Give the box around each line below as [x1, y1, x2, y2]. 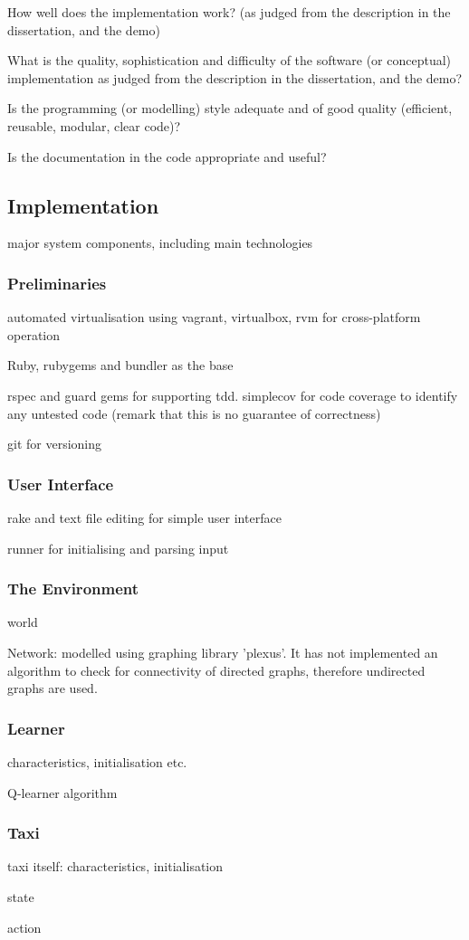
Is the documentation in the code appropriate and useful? [7, 147, 327, 166]
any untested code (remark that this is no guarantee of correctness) [7, 404, 381, 423]
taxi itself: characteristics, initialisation [7, 857, 224, 876]
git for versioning [7, 434, 102, 453]
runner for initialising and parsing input [7, 538, 229, 557]
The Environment [7, 577, 139, 600]
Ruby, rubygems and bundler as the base [7, 356, 234, 375]
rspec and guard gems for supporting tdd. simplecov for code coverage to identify [7, 385, 458, 404]
